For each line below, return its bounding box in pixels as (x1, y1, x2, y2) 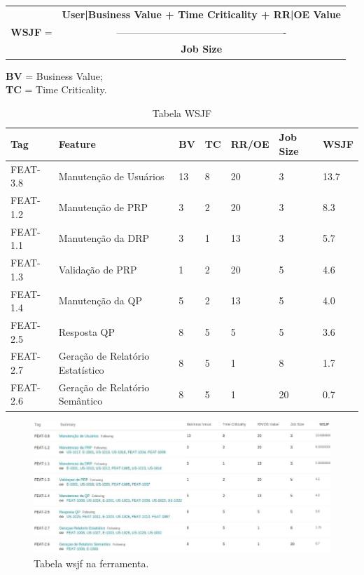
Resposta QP (58, 324, 115, 339)
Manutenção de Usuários (58, 168, 164, 183)
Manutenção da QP (58, 293, 142, 308)
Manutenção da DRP (58, 231, 150, 245)
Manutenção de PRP (58, 199, 148, 214)
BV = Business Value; (6, 68, 103, 83)
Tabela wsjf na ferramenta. (34, 556, 149, 571)
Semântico (58, 393, 103, 408)
